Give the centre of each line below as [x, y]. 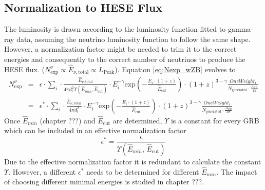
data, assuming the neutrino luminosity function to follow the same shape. [134, 39]
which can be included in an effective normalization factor [95, 130]
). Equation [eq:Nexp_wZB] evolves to [175, 69]
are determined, [137, 120]
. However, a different [42, 171]
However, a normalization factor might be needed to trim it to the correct [120, 49]
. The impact [237, 171]
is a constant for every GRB [215, 120]
